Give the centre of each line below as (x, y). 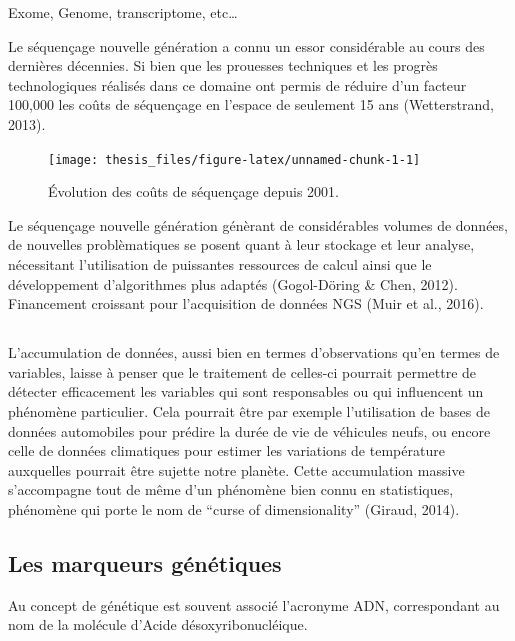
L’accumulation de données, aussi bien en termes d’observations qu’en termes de (254, 352)
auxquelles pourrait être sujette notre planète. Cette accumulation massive (236, 469)
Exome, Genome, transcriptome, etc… (123, 12)
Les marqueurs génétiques (145, 562)
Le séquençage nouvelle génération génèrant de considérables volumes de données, (258, 224)
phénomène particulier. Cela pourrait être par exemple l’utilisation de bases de (249, 410)
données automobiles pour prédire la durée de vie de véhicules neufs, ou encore (249, 430)
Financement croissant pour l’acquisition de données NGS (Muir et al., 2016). (246, 303)
